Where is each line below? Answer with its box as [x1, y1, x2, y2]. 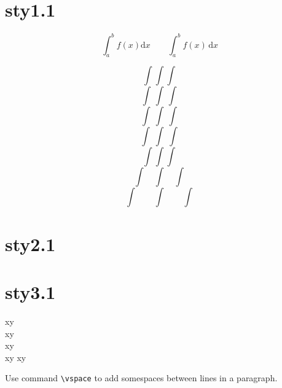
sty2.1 [5, 231, 56, 256]
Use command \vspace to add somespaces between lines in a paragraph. [5, 371, 278, 384]
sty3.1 [5, 279, 56, 304]
